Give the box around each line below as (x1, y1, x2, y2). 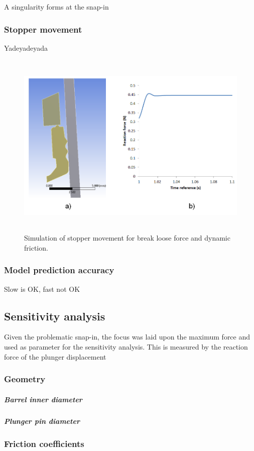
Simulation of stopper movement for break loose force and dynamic (24, 233, 230, 243)
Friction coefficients (4, 437, 84, 449)
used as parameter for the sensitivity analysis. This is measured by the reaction (4, 341, 248, 352)
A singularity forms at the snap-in (4, 2, 109, 12)
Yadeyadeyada (4, 42, 48, 53)
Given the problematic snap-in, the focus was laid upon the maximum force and (4, 331, 250, 342)
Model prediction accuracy (4, 264, 114, 276)
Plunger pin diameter (4, 415, 80, 426)
